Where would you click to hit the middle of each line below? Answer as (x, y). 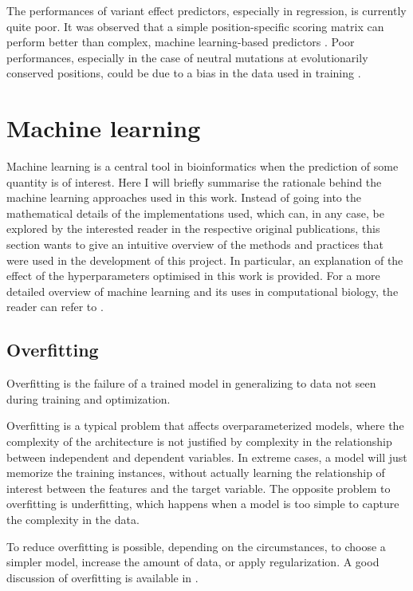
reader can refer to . (55, 307)
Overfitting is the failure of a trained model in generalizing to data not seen (191, 383)
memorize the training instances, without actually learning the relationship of (196, 473)
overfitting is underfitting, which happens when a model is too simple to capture (203, 504)
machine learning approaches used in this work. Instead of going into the (184, 197)
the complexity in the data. (73, 519)
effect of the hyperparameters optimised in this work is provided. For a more (193, 276)
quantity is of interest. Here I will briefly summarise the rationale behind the (194, 181)
